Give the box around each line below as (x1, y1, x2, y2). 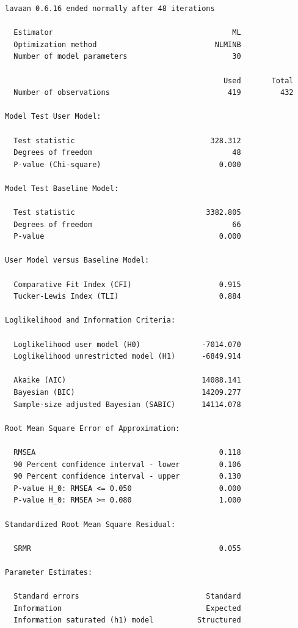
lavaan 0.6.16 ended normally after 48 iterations (5, 4, 215, 13)
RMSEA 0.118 (13, 447, 241, 457)
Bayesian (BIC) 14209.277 (13, 388, 241, 397)
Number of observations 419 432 (13, 88, 294, 97)
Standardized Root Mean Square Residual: (5, 520, 176, 529)
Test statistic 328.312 (13, 136, 241, 145)
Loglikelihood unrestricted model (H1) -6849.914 (13, 352, 241, 361)
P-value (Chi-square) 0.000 (13, 160, 241, 169)
